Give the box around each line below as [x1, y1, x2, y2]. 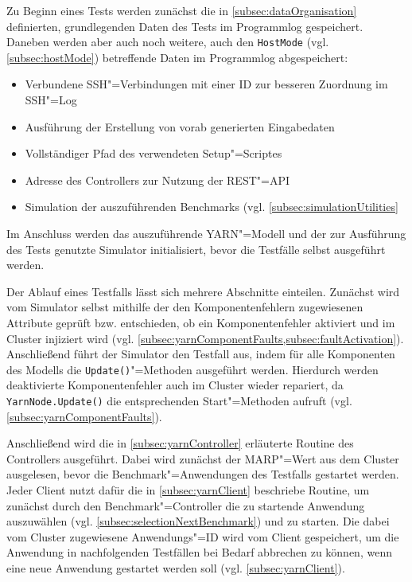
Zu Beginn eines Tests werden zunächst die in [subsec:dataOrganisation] [6, 2, 357, 18]
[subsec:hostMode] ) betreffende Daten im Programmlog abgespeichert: [6, 49, 348, 65]
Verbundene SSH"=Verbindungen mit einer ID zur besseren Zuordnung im [25, 76, 388, 92]
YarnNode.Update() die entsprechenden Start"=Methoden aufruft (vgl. [6, 393, 352, 408]
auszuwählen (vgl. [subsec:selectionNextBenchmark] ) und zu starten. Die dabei [6, 513, 390, 529]
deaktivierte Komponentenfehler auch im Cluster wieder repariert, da [6, 377, 344, 393]
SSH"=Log [25, 92, 77, 108]
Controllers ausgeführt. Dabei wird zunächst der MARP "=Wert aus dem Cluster [6, 450, 399, 467]
